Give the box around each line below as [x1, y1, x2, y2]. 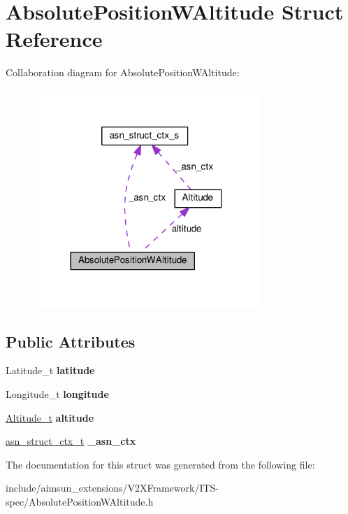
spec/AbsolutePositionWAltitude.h [6, 494, 154, 509]
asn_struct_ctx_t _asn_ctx [6, 434, 136, 448]
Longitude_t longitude [6, 387, 109, 401]
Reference [6, 24, 103, 53]
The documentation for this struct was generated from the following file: [6, 457, 315, 471]
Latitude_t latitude [6, 363, 95, 378]
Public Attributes [6, 330, 136, 352]
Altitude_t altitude [6, 410, 94, 424]
